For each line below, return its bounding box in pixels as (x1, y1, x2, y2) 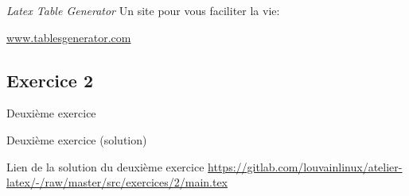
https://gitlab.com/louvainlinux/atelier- (208, 158, 403, 175)
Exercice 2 (6, 67, 93, 92)
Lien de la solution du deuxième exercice (6, 158, 204, 175)
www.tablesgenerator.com (6, 29, 131, 45)
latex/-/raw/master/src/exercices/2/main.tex (6, 174, 228, 190)
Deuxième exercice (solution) (6, 131, 147, 148)
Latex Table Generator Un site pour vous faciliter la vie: (6, 2, 280, 18)
